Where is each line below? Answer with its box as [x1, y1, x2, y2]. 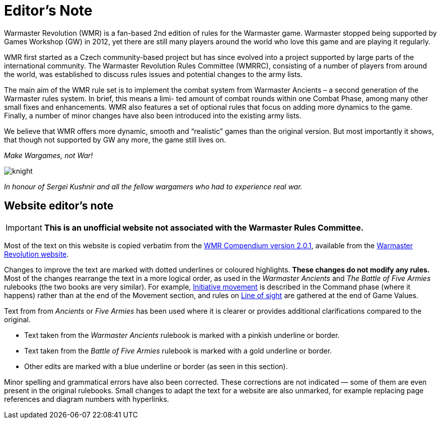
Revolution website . [4, 249, 69, 258]
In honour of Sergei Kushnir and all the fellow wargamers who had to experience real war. [4, 182, 303, 191]
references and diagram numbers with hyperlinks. [4, 394, 169, 403]
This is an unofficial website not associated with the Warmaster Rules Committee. [44, 222, 363, 233]
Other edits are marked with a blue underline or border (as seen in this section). [24, 362, 288, 371]
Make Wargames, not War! [4, 151, 93, 160]
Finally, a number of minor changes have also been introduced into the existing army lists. [4, 111, 302, 120]
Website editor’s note [4, 199, 114, 213]
